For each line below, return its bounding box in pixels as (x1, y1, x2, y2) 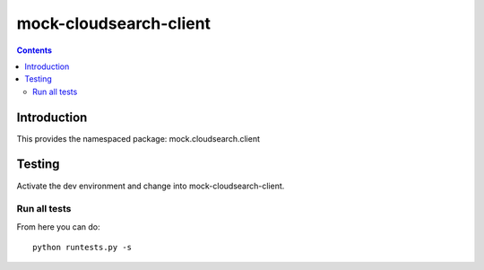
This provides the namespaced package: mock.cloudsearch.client (16, 133, 260, 144)
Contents (16, 45, 53, 56)
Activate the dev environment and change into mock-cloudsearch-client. (16, 180, 285, 191)
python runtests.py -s (32, 242, 133, 253)
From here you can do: (16, 221, 100, 232)
